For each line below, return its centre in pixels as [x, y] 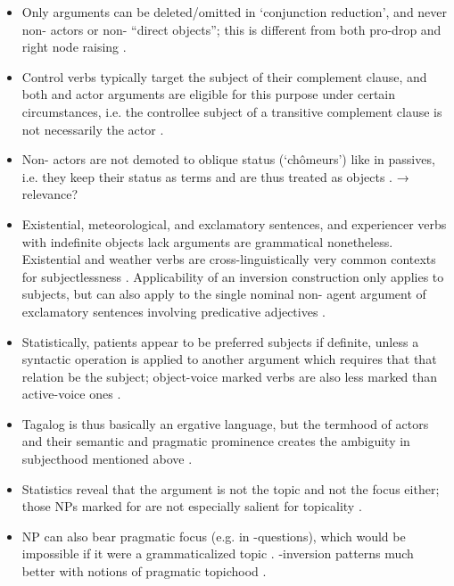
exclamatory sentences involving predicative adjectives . [173, 311]
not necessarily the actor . [93, 129]
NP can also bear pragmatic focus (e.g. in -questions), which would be [214, 536]
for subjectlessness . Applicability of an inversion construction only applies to [233, 276]
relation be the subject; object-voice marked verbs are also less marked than [230, 376]
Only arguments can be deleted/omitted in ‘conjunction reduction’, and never [235, 12]
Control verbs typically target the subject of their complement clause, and [224, 76]
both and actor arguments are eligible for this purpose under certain [209, 94]
